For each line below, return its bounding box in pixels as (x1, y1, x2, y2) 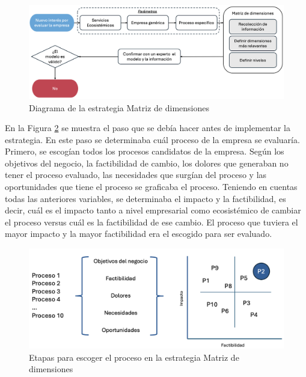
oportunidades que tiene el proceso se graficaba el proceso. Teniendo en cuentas (5, 180, 298, 193)
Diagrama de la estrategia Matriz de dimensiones (29, 101, 209, 114)
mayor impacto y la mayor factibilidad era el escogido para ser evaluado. (5, 227, 272, 240)
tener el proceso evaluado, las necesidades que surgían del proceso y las (5, 168, 267, 181)
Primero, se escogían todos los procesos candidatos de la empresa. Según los (5, 145, 284, 158)
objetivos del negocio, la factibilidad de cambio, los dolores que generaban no (5, 156, 289, 169)
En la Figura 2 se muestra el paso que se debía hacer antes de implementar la (5, 121, 290, 134)
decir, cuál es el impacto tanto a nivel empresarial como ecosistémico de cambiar (5, 204, 301, 216)
